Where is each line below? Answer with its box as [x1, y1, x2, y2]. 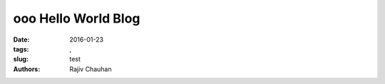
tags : [13, 44, 29, 53]
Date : [13, 35, 30, 44]
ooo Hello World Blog [13, 11, 140, 26]
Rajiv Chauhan [69, 64, 112, 73]
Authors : [13, 64, 41, 73]
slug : [13, 55, 29, 64]
